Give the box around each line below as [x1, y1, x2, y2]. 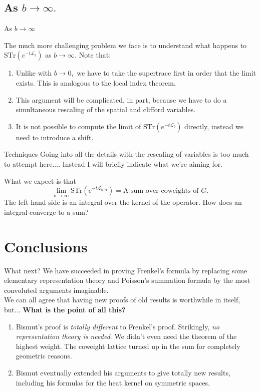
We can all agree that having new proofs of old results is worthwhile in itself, [4, 294, 240, 305]
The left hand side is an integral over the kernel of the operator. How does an [4, 197, 242, 207]
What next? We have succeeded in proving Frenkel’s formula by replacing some [4, 265, 247, 275]
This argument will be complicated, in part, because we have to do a [16, 94, 227, 105]
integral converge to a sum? [4, 206, 89, 217]
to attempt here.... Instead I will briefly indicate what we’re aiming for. [4, 158, 223, 169]
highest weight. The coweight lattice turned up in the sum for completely [16, 340, 240, 351]
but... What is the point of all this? [4, 304, 126, 315]
